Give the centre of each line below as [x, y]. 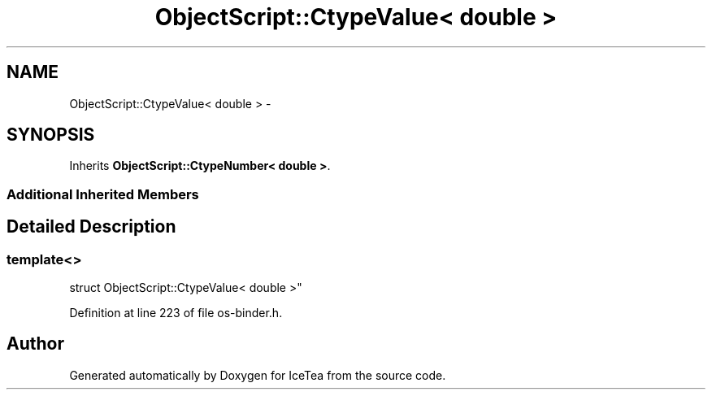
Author [35, 344]
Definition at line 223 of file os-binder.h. [176, 313]
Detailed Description [91, 227]
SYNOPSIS [51, 135]
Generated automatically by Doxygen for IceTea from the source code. [258, 375]
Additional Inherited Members [103, 194]
